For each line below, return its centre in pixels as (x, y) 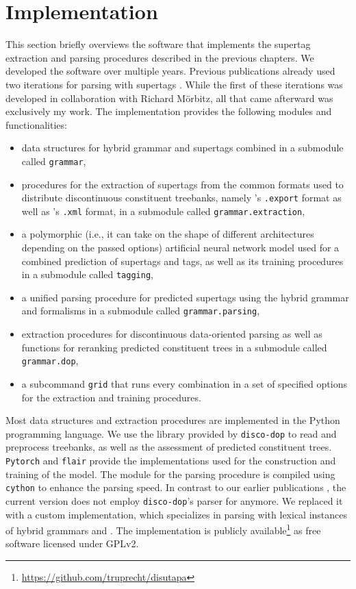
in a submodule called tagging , (87, 274)
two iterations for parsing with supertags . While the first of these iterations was (174, 84)
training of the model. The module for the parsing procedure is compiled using (170, 474)
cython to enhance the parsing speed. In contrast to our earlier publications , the (176, 487)
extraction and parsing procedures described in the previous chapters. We (160, 57)
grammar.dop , (50, 361)
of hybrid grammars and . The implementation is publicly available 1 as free (163, 529)
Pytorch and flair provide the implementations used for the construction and (171, 461)
